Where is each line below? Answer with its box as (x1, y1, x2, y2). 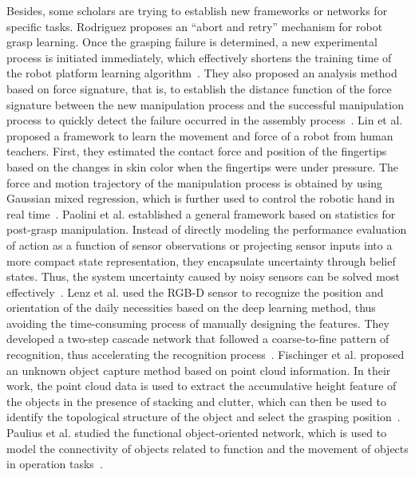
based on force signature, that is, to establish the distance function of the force (6, 80, 392, 97)
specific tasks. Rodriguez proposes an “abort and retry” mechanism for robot (6, 18, 383, 34)
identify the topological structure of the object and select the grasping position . (6, 408, 401, 425)
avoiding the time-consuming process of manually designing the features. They (6, 314, 389, 331)
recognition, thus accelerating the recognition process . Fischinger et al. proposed (6, 346, 405, 363)
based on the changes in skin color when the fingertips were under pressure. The (6, 158, 399, 175)
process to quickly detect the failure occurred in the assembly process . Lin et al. (6, 112, 403, 128)
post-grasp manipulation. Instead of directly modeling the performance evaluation (6, 221, 407, 238)
